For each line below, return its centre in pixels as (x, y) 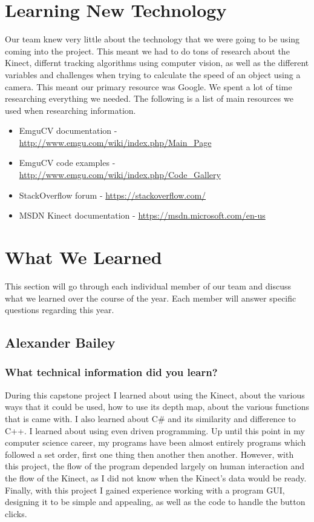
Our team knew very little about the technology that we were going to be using (152, 39)
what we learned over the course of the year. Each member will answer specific (151, 298)
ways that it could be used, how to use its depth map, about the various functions (157, 407)
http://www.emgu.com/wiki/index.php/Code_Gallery (120, 175)
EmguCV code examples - (67, 163)
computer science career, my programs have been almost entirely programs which (155, 442)
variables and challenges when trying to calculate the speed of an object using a (153, 74)
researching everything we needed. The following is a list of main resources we (149, 98)
